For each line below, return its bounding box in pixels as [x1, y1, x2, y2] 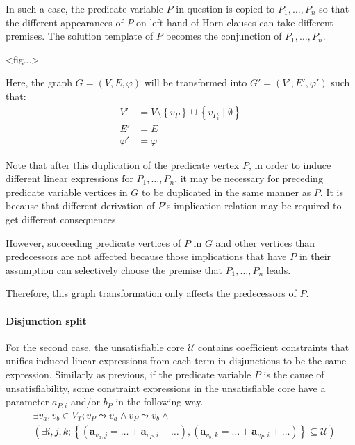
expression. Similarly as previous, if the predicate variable [6, 366, 251, 381]
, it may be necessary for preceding [174, 171, 323, 186]
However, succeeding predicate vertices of [6, 235, 181, 250]
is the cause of [263, 366, 324, 381]
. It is [320, 184, 343, 199]
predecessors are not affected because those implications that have [6, 249, 287, 264]
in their [299, 249, 331, 264]
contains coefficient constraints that [197, 339, 349, 354]
